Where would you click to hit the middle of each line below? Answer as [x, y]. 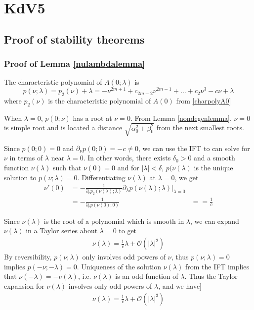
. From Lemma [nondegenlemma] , [181, 118]
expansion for [24, 285]
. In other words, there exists [127, 158]
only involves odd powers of [124, 257]
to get [128, 231]
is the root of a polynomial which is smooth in [114, 221]
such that [67, 167]
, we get [187, 177]
